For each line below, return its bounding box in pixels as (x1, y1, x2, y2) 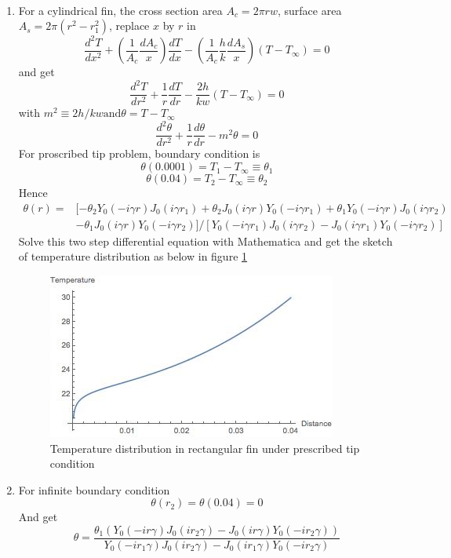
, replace (108, 17, 150, 34)
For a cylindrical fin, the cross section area (18, 2, 223, 18)
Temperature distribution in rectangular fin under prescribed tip (49, 439, 360, 456)
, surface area (277, 2, 342, 18)
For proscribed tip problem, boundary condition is (18, 145, 260, 162)
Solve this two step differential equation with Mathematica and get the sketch (18, 232, 393, 249)
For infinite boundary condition (18, 481, 170, 498)
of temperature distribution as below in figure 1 (18, 248, 248, 264)
